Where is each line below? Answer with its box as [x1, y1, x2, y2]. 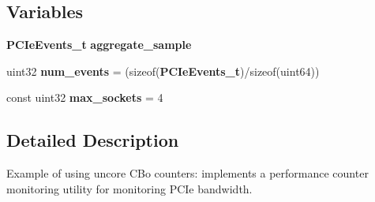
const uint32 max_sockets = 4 [6, 89, 163, 106]
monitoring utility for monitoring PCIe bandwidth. [6, 180, 253, 196]
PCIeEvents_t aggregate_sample [6, 36, 192, 53]
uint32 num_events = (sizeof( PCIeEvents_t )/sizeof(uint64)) [6, 62, 320, 79]
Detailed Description [6, 128, 179, 152]
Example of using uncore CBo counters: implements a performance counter [6, 165, 369, 181]
